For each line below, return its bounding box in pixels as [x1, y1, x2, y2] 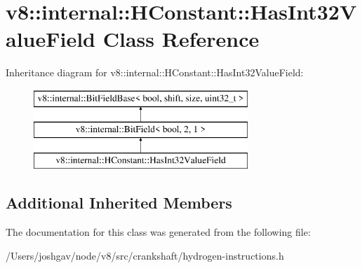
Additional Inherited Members [6, 192, 232, 213]
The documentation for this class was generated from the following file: [6, 225, 311, 239]
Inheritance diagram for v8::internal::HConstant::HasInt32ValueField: [6, 65, 304, 80]
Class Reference [102, 24, 260, 53]
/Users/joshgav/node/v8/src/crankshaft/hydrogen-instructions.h [6, 248, 284, 262]
